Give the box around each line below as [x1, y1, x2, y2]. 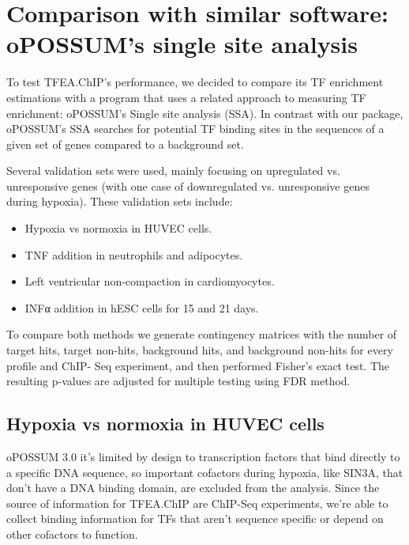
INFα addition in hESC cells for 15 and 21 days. [24, 299, 259, 316]
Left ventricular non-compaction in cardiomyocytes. [24, 273, 275, 290]
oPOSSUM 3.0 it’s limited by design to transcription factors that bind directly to [6, 448, 400, 465]
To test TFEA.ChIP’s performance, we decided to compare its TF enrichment [6, 74, 384, 90]
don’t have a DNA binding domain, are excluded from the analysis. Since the [6, 479, 380, 496]
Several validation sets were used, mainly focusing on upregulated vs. [6, 162, 340, 179]
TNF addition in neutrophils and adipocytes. [24, 246, 243, 263]
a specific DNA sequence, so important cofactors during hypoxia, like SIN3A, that [6, 464, 403, 480]
